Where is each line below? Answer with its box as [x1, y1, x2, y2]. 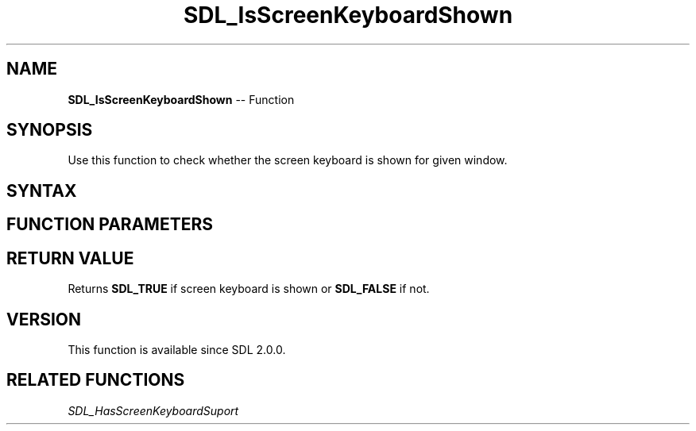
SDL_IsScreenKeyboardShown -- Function [68, 92, 295, 106]
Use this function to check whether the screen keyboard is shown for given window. [68, 153, 508, 167]
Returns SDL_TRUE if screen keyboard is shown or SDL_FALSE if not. [68, 282, 430, 296]
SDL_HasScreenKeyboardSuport [68, 403, 239, 418]
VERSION [6, 309, 82, 329]
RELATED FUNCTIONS [6, 370, 185, 391]
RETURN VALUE [6, 248, 134, 268]
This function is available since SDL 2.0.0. [68, 342, 286, 356]
